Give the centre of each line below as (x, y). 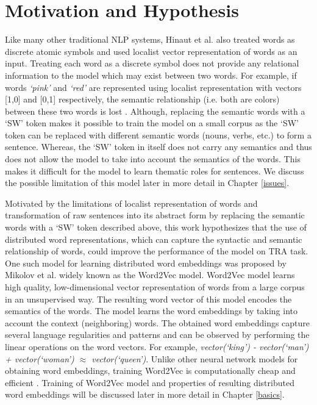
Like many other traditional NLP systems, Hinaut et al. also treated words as (150, 39)
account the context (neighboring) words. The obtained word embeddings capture (158, 322)
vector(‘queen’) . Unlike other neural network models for (195, 358)
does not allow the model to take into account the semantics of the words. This (153, 159)
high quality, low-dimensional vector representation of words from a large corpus (155, 287)
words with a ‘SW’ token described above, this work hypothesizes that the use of (156, 227)
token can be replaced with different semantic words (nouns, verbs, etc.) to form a (158, 134)
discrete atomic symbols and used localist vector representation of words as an (151, 51)
